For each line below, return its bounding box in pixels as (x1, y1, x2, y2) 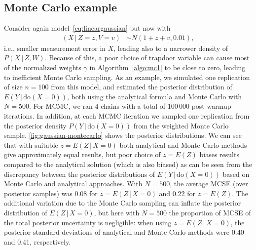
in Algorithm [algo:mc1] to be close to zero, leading (89, 62, 246, 73)
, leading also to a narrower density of (113, 42, 228, 53)
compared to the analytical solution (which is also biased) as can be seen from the (4, 159, 252, 169)
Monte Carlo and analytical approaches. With (4, 178, 143, 189)
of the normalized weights (4, 62, 81, 73)
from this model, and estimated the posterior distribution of (51, 82, 232, 92)
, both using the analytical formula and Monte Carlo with (67, 91, 242, 101)
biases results (199, 149, 239, 160)
